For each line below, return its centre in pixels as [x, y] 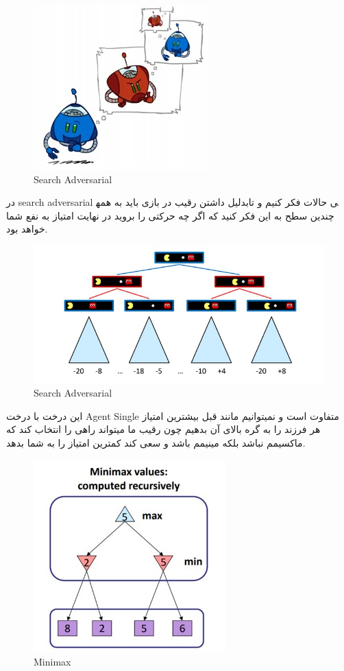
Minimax [52, 662]
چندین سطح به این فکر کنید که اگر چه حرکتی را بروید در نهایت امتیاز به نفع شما [170, 215]
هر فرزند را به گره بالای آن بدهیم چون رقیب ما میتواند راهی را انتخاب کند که [163, 429]
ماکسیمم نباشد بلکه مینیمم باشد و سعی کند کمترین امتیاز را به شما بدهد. [156, 442]
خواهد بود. [27, 229]
